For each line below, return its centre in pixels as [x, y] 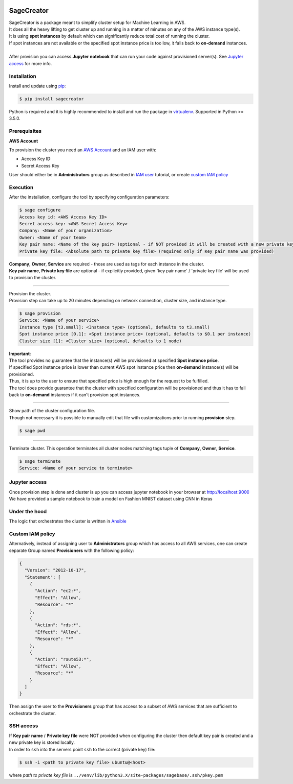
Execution [21, 187]
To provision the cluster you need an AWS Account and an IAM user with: [83, 150]
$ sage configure [40, 210]
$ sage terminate [40, 461]
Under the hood [28, 511]
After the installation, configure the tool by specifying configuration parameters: [89, 197]
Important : [20, 354]
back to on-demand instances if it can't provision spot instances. [75, 395]
